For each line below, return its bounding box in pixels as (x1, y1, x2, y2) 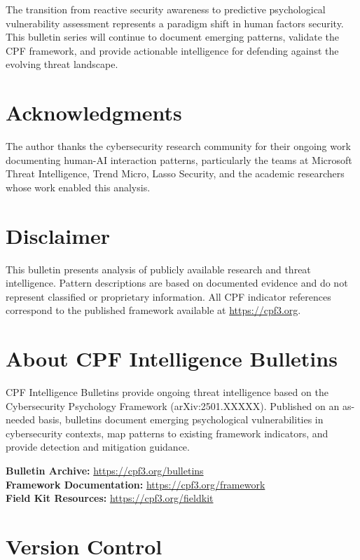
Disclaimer (6, 221, 111, 250)
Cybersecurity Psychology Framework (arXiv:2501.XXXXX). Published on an (6, 398, 340, 413)
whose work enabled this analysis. (6, 179, 151, 194)
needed (6, 412, 35, 427)
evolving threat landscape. (6, 57, 118, 71)
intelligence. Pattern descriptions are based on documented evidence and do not (6, 275, 348, 290)
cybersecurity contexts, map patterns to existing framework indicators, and (6, 425, 328, 440)
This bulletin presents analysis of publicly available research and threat (6, 261, 311, 276)
